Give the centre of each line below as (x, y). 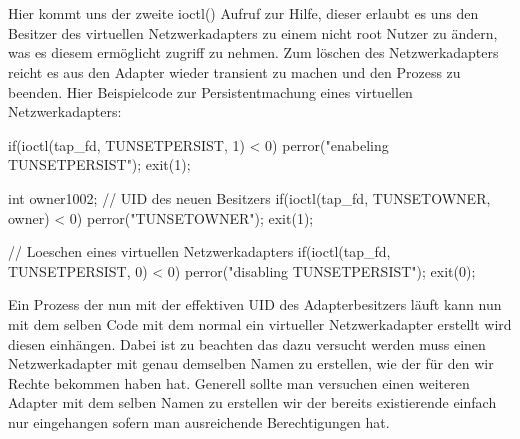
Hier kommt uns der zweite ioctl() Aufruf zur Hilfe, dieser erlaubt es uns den (243, 13)
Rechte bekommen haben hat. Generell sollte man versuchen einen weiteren (239, 382)
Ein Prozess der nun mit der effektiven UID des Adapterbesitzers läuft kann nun (255, 304)
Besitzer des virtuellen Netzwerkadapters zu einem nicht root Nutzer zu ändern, (253, 32)
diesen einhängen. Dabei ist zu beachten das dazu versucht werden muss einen (247, 343)
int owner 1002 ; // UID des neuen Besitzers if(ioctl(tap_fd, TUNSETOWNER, (249, 197)
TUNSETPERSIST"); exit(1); (99, 164)
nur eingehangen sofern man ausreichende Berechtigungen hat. (199, 421)
